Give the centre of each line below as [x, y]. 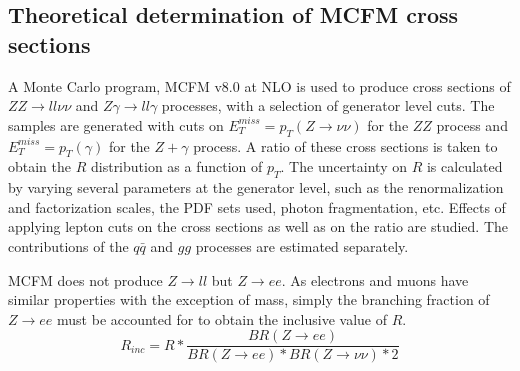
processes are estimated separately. [302, 245]
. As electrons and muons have [375, 279]
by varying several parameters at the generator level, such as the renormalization [256, 187]
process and [472, 124]
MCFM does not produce [85, 279]
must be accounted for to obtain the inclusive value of [222, 318]
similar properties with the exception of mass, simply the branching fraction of [249, 299]
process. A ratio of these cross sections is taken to [345, 145]
